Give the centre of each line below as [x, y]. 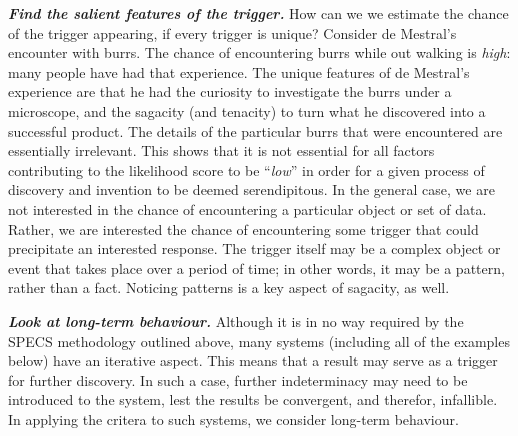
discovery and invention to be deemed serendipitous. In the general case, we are [251, 189]
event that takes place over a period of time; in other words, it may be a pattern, [256, 267]
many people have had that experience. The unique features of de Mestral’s [239, 71]
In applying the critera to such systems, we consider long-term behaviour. [233, 418]
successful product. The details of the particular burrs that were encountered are [255, 130]
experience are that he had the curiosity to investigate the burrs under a [230, 91]
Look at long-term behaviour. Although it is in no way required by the [236, 320]
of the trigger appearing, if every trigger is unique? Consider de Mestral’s [232, 32]
